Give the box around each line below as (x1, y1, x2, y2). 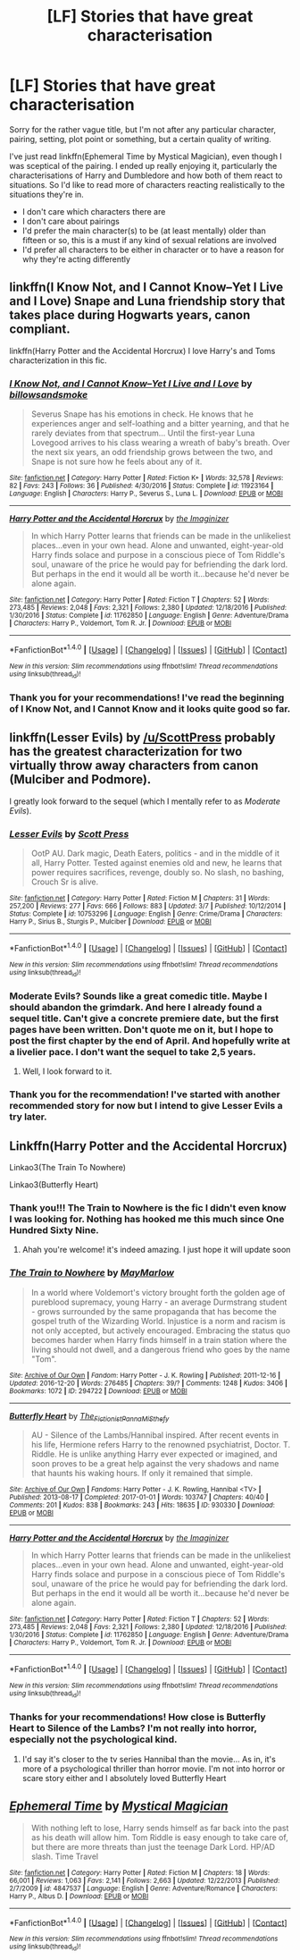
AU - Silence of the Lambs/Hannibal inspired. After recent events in (30, 1430, 279, 1440)
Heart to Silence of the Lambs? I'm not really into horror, (9, 1722, 257, 1735)
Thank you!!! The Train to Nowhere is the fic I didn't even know (9, 1202, 287, 1213)
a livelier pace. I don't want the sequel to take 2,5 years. (9, 1045, 256, 1058)
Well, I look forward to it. (21, 1066, 112, 1077)
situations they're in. (9, 189, 85, 199)
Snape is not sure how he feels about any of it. (30, 456, 203, 467)
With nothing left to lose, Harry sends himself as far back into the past (30, 1822, 289, 1833)
